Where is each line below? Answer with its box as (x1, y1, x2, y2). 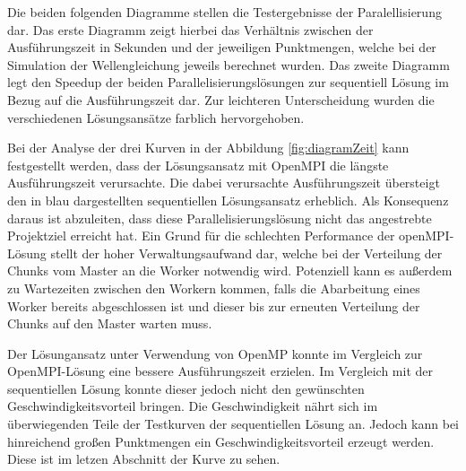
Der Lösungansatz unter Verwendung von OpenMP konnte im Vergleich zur (7, 344, 423, 362)
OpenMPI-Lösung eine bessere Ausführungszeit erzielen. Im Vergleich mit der (7, 362, 434, 380)
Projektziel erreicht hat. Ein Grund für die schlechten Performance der (7, 226, 395, 245)
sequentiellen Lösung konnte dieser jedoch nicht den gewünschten (7, 379, 365, 397)
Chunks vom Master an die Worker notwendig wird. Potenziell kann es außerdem (7, 261, 453, 280)
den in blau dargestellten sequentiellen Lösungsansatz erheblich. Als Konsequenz (7, 190, 449, 209)
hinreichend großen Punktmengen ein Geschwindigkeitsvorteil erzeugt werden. (7, 432, 435, 450)
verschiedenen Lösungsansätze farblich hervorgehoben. (7, 108, 305, 126)
